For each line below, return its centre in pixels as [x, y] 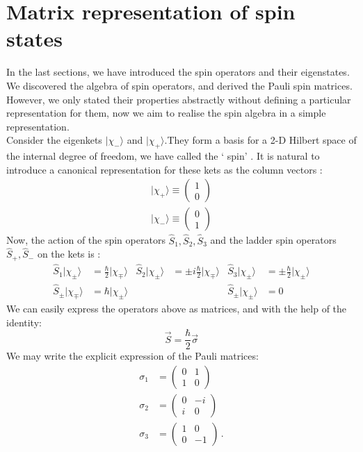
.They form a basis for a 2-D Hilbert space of [260, 140]
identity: [24, 322]
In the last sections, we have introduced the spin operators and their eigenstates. [178, 72]
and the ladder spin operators [273, 240]
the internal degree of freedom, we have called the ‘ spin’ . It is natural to [163, 156]
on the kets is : [69, 254]
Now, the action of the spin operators [86, 240]
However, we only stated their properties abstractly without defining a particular [179, 99]
